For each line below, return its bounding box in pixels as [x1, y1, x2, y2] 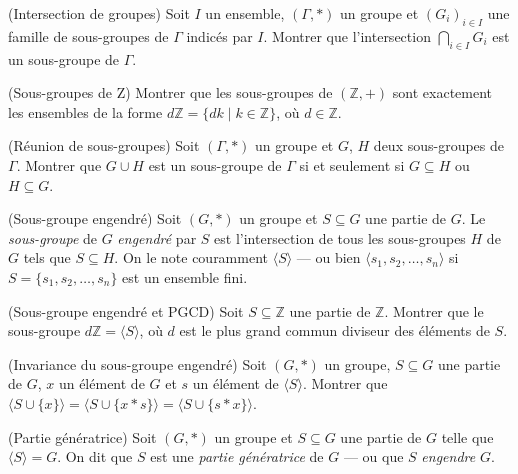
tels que [23, 247, 71, 268]
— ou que [343, 446, 404, 467]
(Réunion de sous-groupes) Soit [8, 135, 200, 156]
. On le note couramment [114, 247, 268, 268]
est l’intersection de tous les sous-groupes [214, 227, 466, 248]
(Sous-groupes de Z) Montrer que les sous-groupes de [8, 82, 333, 103]
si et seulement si [299, 154, 405, 175]
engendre [421, 446, 476, 467]
